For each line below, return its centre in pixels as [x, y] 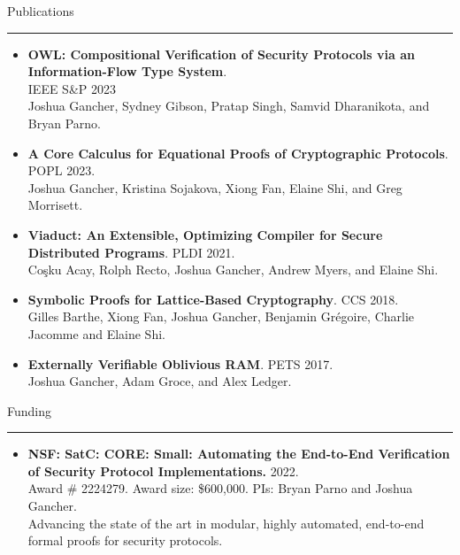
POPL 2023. [61, 170]
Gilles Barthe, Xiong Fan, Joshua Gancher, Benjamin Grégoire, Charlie [221, 316]
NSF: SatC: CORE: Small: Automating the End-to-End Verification [239, 454]
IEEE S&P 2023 [72, 88]
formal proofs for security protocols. [125, 540]
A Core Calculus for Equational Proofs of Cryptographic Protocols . [238, 153]
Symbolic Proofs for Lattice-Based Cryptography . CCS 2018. [213, 299]
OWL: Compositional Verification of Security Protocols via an [221, 54]
